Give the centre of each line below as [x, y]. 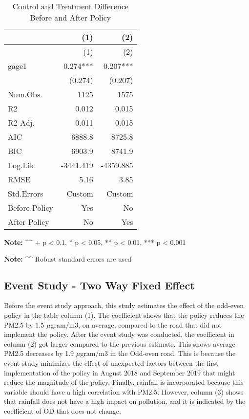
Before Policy [31, 208]
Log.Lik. [22, 165]
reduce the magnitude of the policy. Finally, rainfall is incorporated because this [124, 382]
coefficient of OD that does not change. [62, 410]
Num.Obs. [25, 94]
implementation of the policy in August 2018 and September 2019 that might [120, 372]
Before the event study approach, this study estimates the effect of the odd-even [124, 305]
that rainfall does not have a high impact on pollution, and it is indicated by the [125, 401]
